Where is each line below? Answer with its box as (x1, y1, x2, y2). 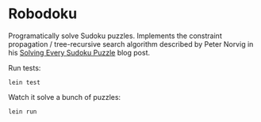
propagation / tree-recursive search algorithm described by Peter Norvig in (8, 39, 254, 48)
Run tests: (8, 63, 41, 72)
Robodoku (8, 5, 78, 23)
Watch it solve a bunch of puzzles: (8, 92, 121, 101)
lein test (8, 78, 41, 86)
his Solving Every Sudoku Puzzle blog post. (8, 48, 151, 57)
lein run (8, 108, 37, 116)
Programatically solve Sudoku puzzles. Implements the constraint (8, 31, 222, 40)
